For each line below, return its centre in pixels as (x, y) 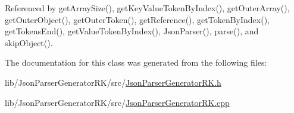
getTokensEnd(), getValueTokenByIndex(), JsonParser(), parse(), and (132, 31)
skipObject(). (29, 42)
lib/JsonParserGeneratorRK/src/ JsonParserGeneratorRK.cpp (117, 102)
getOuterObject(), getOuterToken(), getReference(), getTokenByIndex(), (137, 19)
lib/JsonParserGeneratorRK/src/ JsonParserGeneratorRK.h (113, 82)
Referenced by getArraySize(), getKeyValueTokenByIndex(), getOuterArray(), (147, 8)
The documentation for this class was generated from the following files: (136, 62)
